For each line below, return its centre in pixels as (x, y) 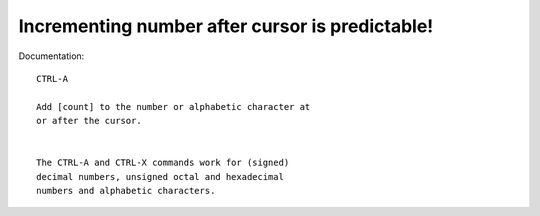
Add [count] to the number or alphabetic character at (173, 106)
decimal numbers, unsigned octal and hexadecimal (160, 176)
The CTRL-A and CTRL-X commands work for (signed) (163, 163)
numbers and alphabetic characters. (126, 191)
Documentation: (51, 56)
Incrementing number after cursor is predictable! (226, 26)
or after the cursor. (89, 121)
